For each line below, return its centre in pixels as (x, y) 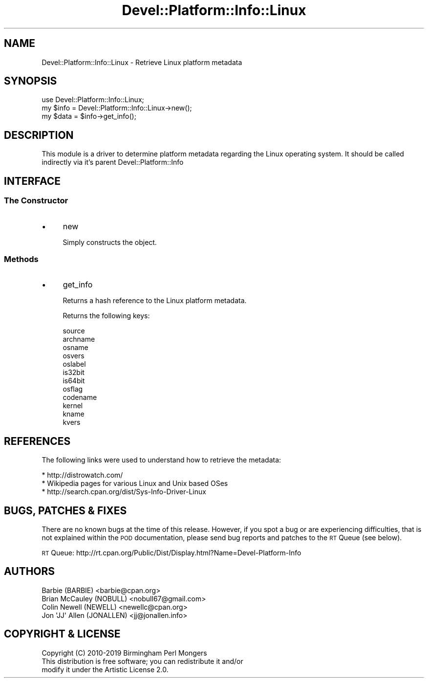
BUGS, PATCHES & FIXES (65, 510)
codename (80, 397)
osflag (73, 389)
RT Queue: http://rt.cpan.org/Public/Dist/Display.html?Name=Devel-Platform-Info (171, 552)
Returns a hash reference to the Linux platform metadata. (155, 301)
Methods (21, 259)
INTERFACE (32, 181)
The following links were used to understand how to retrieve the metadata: (161, 460)
